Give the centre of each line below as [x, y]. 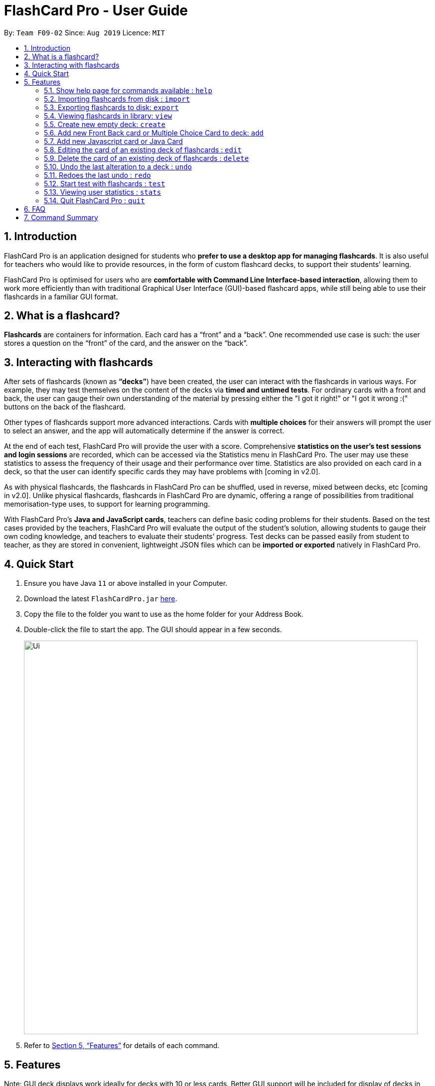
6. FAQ [35, 209]
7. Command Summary [61, 217]
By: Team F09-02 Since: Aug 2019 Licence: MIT [84, 32]
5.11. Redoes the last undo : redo [97, 175]
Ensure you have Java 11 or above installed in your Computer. [126, 583]
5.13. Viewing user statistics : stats [103, 192]
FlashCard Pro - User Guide [96, 10]
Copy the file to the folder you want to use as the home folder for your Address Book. [164, 614]
